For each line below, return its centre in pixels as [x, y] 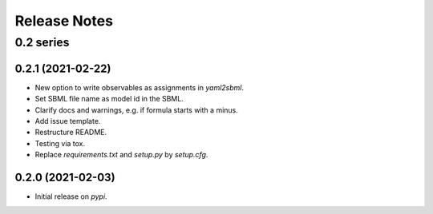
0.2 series [42, 42]
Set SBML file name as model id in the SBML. [109, 99]
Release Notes [64, 21]
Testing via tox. [60, 143]
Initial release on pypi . [71, 196]
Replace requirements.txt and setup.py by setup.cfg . [121, 155]
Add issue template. [68, 121]
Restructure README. [71, 133]
